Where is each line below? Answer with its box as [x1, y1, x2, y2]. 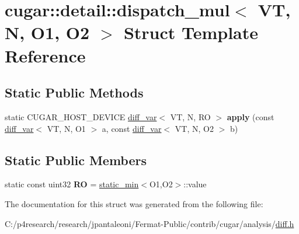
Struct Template [123, 20, 259, 44]
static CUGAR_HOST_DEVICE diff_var [5, 110, 157, 123]
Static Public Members [5, 151, 147, 169]
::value [183, 178, 207, 190]
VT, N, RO [170, 110, 211, 123]
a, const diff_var [102, 122, 162, 134]
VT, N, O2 [175, 122, 214, 134]
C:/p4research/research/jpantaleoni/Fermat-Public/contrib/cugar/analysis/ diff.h [5, 217, 294, 229]
